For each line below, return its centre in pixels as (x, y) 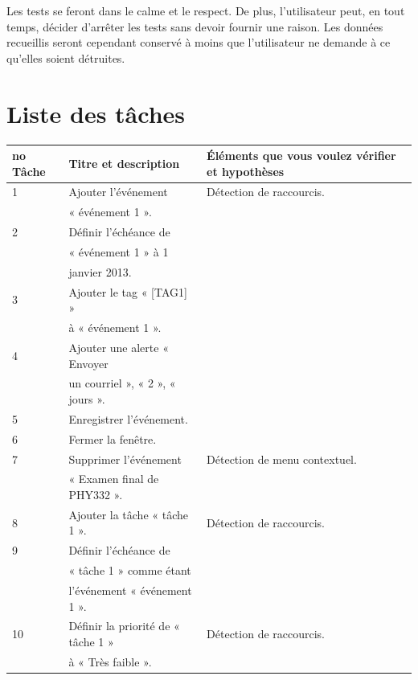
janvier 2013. (100, 271)
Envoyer (88, 363)
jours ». (87, 398)
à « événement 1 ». (115, 328)
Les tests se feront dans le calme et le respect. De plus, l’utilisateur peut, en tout (206, 10)
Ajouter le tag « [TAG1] (128, 291)
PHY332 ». (96, 494)
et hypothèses (246, 171)
